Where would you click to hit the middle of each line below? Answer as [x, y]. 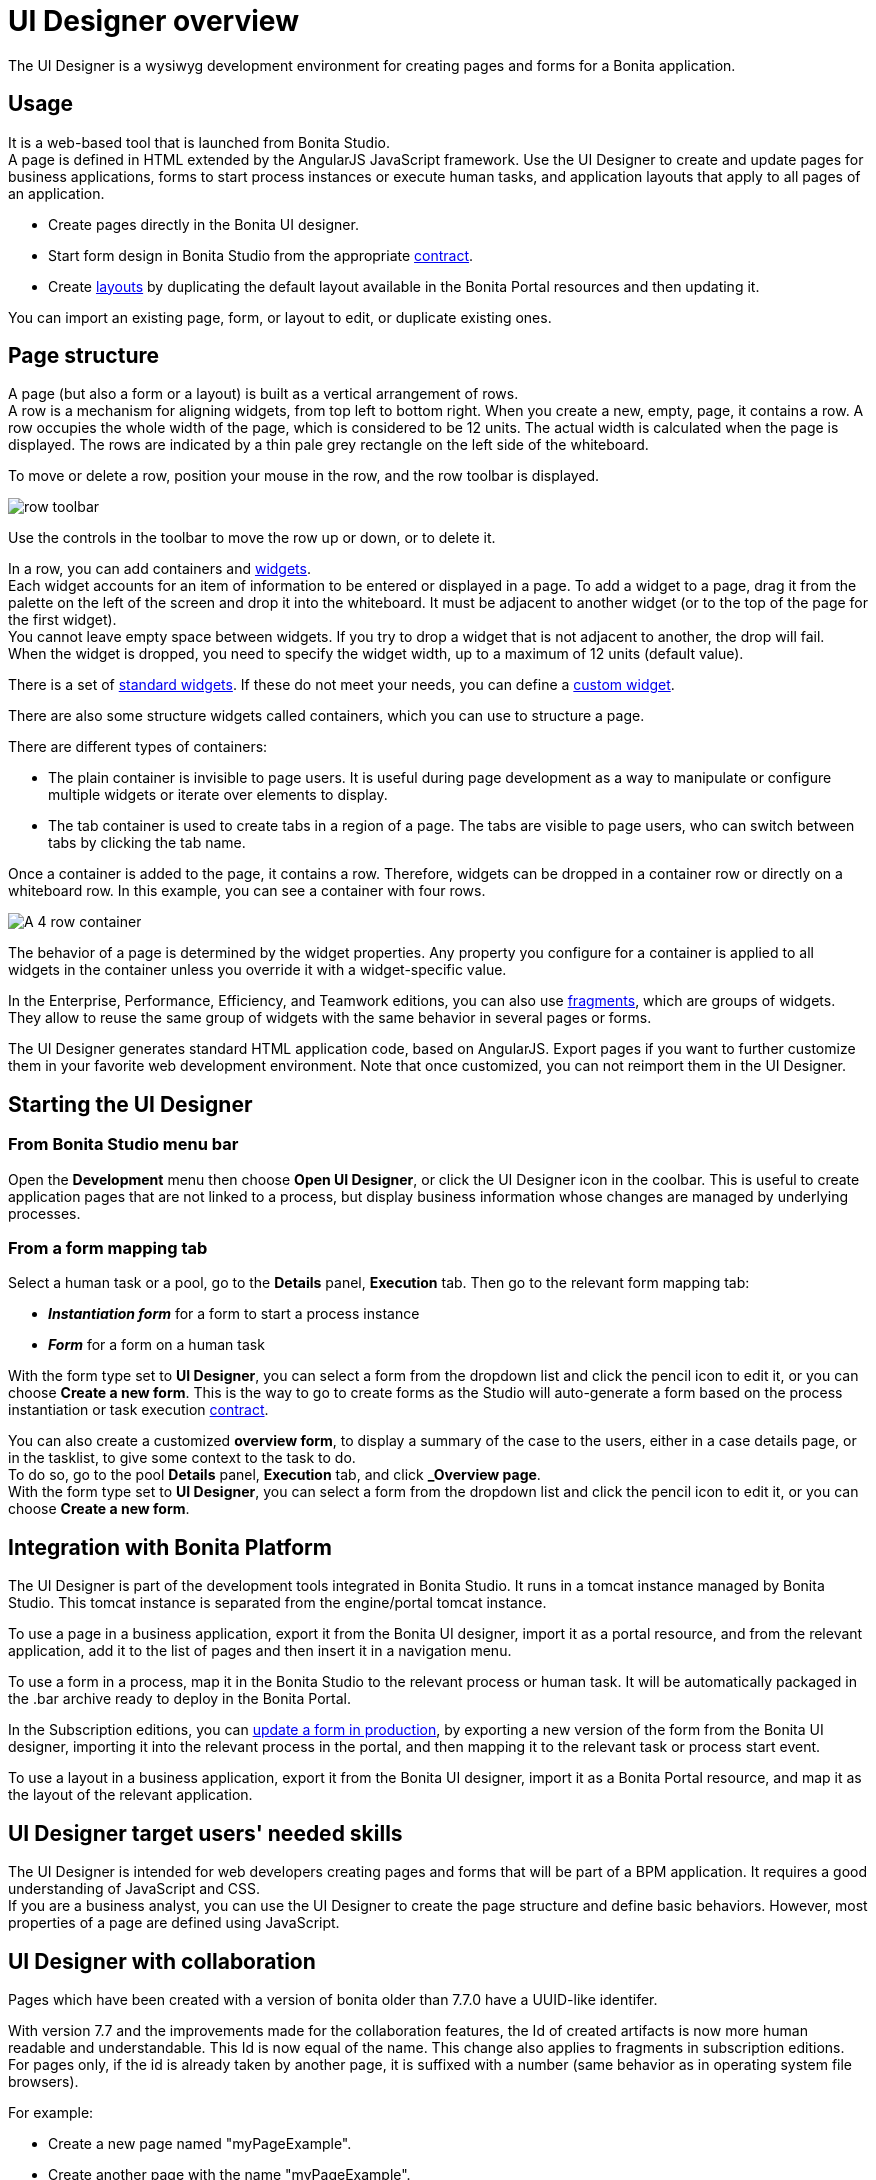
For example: [51, 2112]
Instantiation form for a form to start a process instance [234, 1314]
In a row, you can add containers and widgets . [159, 569]
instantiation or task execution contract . [138, 1410]
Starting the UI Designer [130, 1104]
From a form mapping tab [108, 1248]
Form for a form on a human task [156, 1345]
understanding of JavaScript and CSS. [134, 1889]
